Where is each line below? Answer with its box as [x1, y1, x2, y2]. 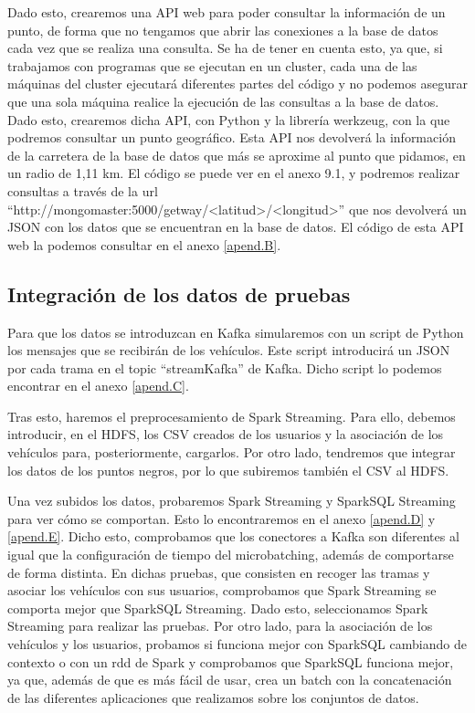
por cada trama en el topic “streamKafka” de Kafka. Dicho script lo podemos [7, 358, 442, 377]
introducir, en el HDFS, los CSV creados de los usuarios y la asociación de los [7, 425, 444, 444]
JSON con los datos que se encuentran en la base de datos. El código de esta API [7, 217, 464, 236]
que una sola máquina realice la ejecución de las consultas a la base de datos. [7, 91, 439, 110]
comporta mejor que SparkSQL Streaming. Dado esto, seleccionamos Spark [7, 598, 428, 617]
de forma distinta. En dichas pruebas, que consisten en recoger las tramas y [7, 562, 430, 582]
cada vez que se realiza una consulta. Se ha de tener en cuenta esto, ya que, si [7, 38, 443, 58]
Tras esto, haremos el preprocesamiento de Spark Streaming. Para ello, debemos [7, 406, 456, 425]
